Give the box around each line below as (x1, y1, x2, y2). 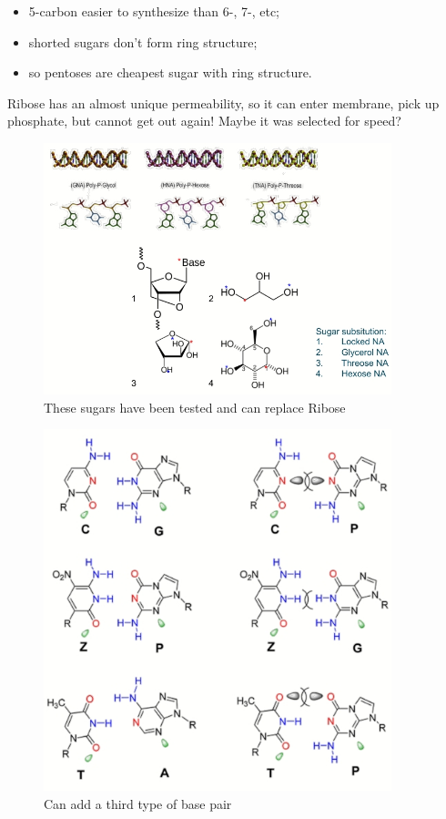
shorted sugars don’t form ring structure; (28, 32, 258, 51)
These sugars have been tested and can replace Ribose (44, 397, 346, 416)
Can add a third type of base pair (44, 793, 232, 813)
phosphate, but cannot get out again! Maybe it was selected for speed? (7, 111, 401, 130)
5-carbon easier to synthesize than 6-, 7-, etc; (28, 2, 280, 20)
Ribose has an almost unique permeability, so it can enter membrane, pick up (7, 93, 440, 112)
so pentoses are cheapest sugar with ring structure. (28, 63, 312, 82)
